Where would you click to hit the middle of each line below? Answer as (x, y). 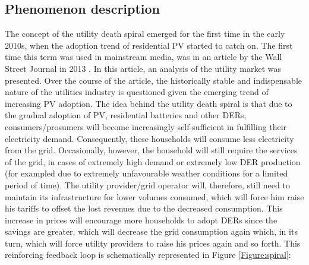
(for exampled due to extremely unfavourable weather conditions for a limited (146, 173)
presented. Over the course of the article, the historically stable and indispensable (153, 80)
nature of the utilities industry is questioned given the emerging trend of (137, 92)
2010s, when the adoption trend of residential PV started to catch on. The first (149, 45)
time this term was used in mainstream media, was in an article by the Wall (144, 57)
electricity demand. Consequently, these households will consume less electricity (149, 138)
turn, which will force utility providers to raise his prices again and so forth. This (153, 243)
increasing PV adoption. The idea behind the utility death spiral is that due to (149, 103)
